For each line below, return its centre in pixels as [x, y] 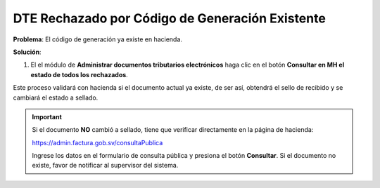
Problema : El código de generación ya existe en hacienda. [98, 39]
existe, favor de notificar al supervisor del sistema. [105, 166]
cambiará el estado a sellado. [56, 98]
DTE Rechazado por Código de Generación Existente [170, 18]
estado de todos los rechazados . [79, 74]
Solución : [27, 52]
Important [47, 116]
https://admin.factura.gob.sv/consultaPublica [97, 142]
